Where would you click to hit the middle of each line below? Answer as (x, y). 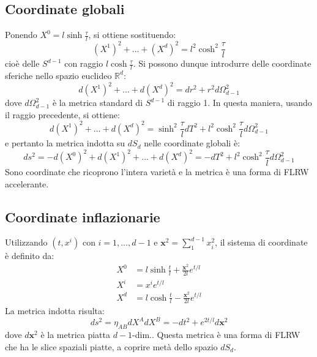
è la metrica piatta (75, 335)
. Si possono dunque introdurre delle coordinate (222, 63)
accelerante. (27, 183)
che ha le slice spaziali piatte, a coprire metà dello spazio (111, 346)
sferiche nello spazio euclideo (58, 75)
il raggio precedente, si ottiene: (62, 114)
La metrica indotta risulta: (55, 311)
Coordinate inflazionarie (83, 216)
